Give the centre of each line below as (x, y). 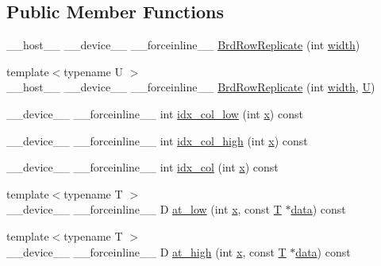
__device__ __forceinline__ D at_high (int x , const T (146, 251)
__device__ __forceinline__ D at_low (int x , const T (144, 209)
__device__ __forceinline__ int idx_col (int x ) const (142, 167)
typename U (93, 71)
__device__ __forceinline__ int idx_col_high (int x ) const (157, 140)
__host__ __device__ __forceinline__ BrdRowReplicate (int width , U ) (191, 87)
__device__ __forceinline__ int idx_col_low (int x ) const (155, 113)
